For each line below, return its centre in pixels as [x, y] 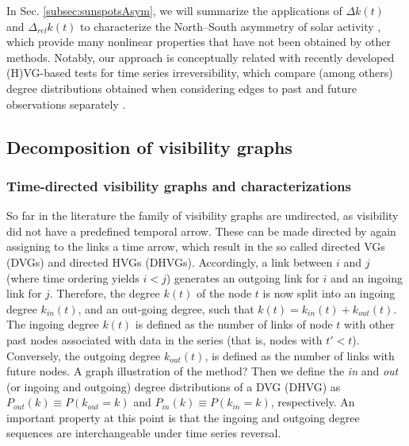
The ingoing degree [53, 324]
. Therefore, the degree [105, 293]
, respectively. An [313, 402]
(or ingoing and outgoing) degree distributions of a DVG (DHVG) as [174, 386]
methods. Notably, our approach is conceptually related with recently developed [201, 57]
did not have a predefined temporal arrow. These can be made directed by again [201, 231]
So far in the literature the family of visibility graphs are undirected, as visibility [203, 215]
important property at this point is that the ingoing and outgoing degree [183, 417]
